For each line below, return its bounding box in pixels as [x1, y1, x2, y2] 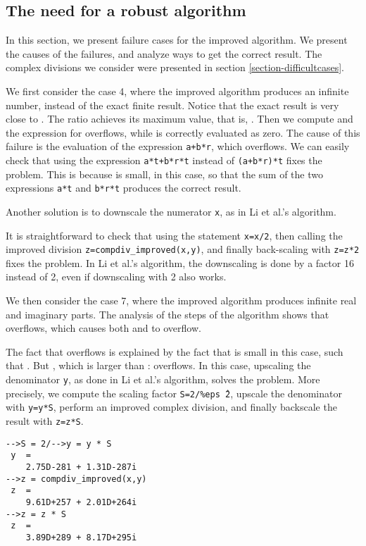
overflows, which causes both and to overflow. [6, 321, 201, 335]
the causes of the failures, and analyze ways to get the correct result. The [6, 46, 322, 61]
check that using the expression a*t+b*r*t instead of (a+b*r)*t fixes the [6, 153, 322, 168]
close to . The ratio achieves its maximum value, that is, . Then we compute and [6, 111, 353, 126]
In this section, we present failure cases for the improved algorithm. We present [6, 32, 348, 47]
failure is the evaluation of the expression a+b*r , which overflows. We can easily [6, 139, 350, 154]
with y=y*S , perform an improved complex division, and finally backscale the [6, 399, 337, 414]
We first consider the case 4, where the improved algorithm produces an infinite [6, 83, 349, 98]
